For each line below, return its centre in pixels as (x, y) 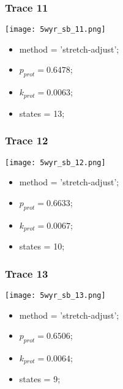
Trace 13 (27, 273)
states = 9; (40, 379)
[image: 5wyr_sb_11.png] (55, 30)
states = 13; (42, 113)
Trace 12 (27, 140)
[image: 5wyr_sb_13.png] (55, 295)
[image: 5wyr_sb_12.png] (55, 162)
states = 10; (42, 246)
